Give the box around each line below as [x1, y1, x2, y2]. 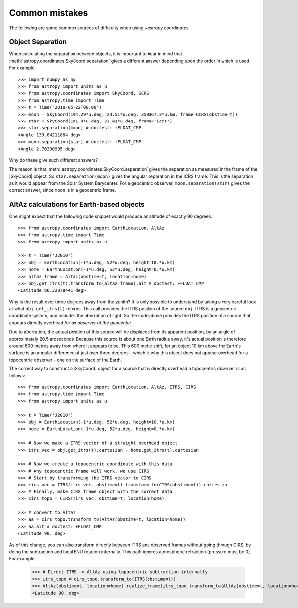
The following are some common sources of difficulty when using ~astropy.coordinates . [9, 25, 190, 31]
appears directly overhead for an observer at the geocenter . [9, 319, 133, 326]
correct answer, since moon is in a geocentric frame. [9, 187, 116, 193]
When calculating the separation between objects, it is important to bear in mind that [9, 51, 182, 57]
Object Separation [9, 38, 67, 46]
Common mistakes [9, 7, 88, 18]
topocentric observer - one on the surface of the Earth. [9, 357, 122, 363]
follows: [9, 372, 25, 378]
